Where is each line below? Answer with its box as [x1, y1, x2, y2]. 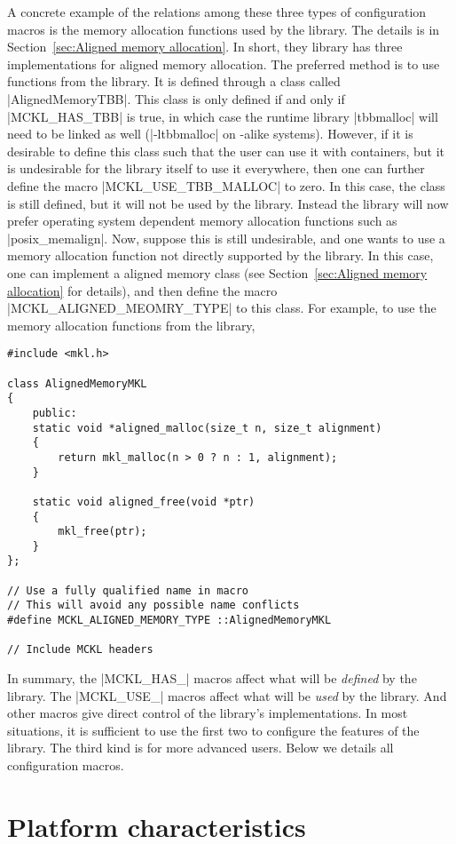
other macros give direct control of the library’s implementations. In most [7, 704, 408, 722]
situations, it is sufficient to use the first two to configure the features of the [7, 721, 420, 739]
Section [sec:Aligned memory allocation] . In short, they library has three [7, 37, 403, 56]
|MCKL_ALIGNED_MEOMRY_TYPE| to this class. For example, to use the [7, 299, 436, 317]
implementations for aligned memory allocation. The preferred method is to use [7, 54, 440, 73]
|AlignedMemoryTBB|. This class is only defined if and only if [7, 89, 345, 107]
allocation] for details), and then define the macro [7, 281, 278, 299]
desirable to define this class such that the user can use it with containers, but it [7, 141, 445, 160]
